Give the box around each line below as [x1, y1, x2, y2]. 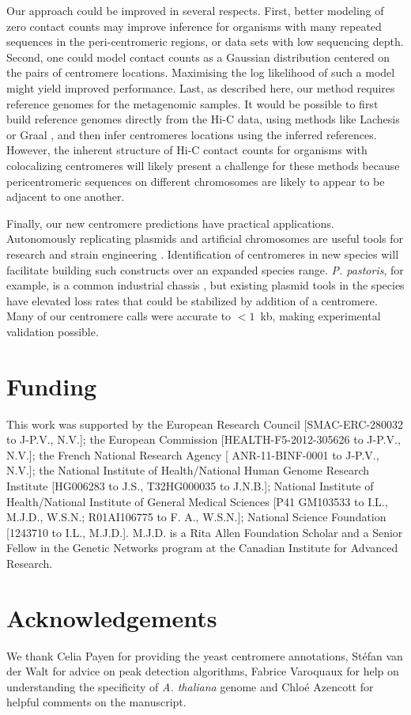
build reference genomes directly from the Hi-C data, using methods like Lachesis [6, 111, 400, 127]
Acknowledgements [6, 601, 217, 634]
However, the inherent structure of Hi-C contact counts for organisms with [6, 142, 368, 158]
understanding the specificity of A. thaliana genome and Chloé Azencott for [6, 678, 374, 694]
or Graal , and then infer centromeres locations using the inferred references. [6, 126, 377, 142]
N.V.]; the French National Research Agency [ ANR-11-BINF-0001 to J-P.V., [6, 446, 379, 463]
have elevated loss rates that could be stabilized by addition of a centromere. [6, 292, 378, 308]
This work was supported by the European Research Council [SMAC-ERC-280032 [6, 415, 404, 432]
